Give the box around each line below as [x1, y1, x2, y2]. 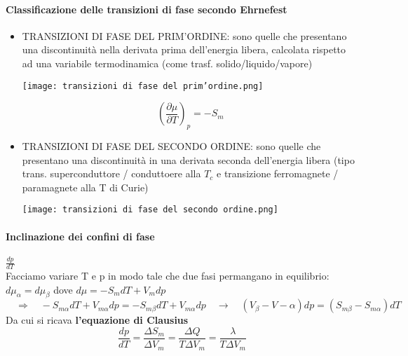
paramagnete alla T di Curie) [22, 179, 149, 194]
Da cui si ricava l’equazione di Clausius [6, 313, 189, 327]
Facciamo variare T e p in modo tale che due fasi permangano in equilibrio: [6, 268, 329, 282]
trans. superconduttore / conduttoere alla [22, 166, 201, 181]
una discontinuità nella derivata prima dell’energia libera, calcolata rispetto [22, 42, 346, 57]
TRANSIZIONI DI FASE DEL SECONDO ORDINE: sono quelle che [22, 139, 321, 153]
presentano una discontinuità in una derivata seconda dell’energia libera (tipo [22, 152, 355, 167]
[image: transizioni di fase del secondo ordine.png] [22, 205, 278, 215]
